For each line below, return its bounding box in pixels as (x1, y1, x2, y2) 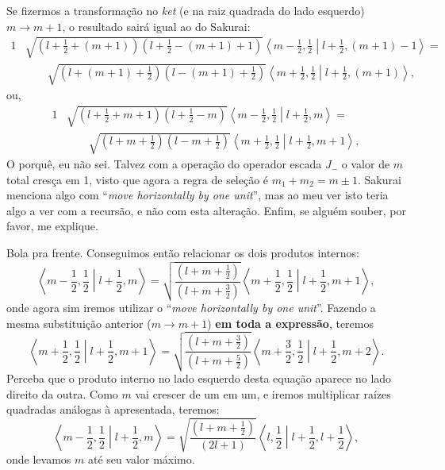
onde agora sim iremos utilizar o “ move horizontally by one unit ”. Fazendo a (6, 299, 376, 316)
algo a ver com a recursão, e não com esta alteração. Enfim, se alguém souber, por (6, 202, 406, 218)
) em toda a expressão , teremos (207, 314, 374, 331)
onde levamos (6, 451, 71, 468)
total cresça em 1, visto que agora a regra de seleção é (6, 171, 269, 187)
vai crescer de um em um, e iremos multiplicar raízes (135, 385, 391, 402)
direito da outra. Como (6, 385, 118, 402)
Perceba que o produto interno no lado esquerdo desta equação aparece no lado (6, 369, 392, 386)
